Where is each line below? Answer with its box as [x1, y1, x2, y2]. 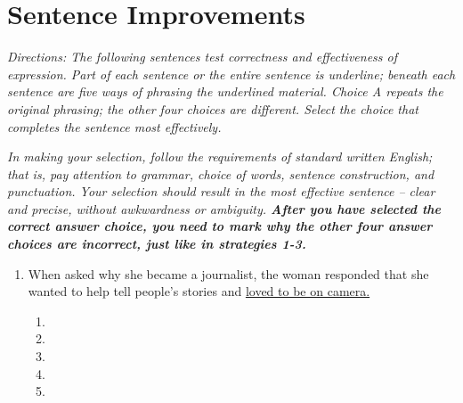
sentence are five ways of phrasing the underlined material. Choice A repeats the [7, 82, 443, 101]
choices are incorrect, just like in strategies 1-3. [7, 234, 306, 253]
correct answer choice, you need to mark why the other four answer [7, 217, 433, 235]
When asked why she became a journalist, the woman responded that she [28, 264, 429, 283]
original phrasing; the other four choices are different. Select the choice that [7, 99, 418, 118]
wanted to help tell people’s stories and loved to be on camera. [28, 282, 370, 300]
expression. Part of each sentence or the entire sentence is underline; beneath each [7, 64, 456, 83]
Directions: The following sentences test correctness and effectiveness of [7, 47, 397, 66]
